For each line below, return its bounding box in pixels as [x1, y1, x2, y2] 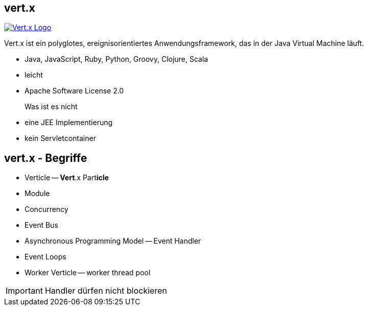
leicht [25, 70, 43, 80]
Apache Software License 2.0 [25, 86, 124, 96]
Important [6, 285, 43, 296]
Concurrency [25, 205, 68, 214]
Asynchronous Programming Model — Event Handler [25, 236, 201, 246]
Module [25, 189, 50, 198]
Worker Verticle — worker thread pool [25, 268, 151, 277]
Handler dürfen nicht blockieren [44, 285, 167, 296]
